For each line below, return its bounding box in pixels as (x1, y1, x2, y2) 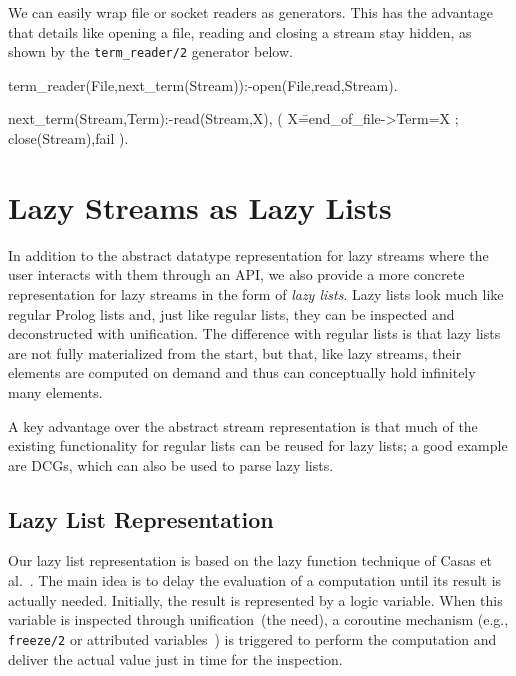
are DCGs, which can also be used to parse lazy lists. (8, 454, 334, 475)
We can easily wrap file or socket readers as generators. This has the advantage (8, 2, 493, 22)
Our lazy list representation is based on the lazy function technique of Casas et (8, 550, 492, 571)
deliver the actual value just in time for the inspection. (8, 648, 343, 669)
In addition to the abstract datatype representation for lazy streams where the (8, 244, 489, 265)
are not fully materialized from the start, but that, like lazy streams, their (8, 342, 462, 363)
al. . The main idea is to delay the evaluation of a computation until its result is (8, 570, 502, 591)
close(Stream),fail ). (8, 128, 129, 149)
